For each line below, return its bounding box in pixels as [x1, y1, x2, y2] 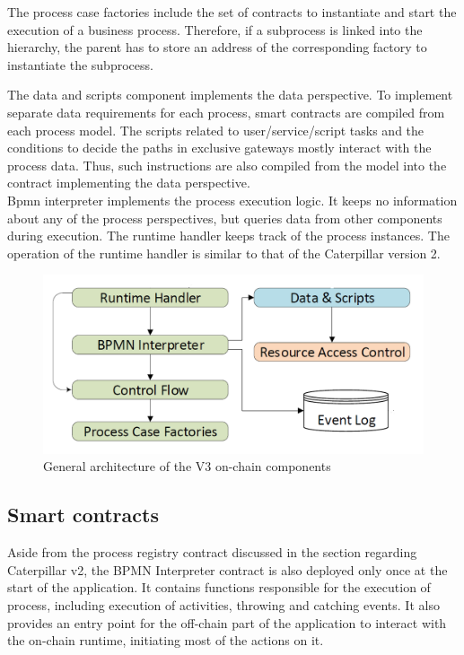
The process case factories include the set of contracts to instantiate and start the [7, 3, 457, 21]
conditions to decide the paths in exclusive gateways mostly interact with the [7, 138, 432, 157]
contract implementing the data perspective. [7, 173, 250, 192]
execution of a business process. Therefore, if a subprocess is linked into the [7, 20, 423, 39]
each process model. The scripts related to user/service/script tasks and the [7, 120, 425, 139]
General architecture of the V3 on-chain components [43, 457, 331, 476]
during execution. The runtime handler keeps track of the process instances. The [7, 226, 450, 245]
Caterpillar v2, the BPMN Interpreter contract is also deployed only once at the [7, 560, 448, 579]
